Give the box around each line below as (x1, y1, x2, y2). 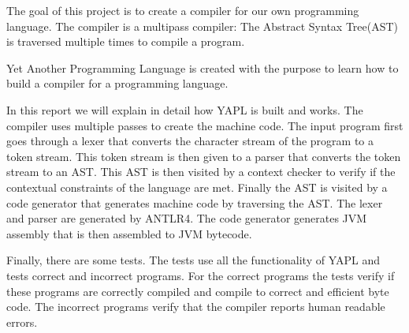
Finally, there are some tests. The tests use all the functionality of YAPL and (6, 252, 380, 268)
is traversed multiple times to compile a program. (6, 33, 245, 50)
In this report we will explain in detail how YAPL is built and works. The (6, 101, 363, 118)
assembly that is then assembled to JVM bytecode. (6, 225, 252, 241)
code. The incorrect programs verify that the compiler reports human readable (6, 298, 385, 315)
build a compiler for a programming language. (6, 75, 229, 92)
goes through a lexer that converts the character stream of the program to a (6, 133, 374, 149)
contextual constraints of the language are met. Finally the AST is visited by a (6, 178, 388, 195)
